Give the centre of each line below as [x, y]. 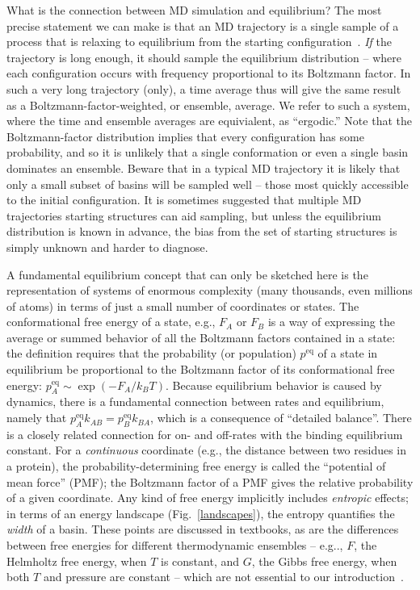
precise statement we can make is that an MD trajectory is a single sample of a [203, 25]
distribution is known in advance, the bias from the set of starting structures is [202, 231]
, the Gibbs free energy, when [324, 561]
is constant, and [200, 561]
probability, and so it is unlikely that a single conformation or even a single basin [208, 152]
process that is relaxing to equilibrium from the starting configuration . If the [199, 42]
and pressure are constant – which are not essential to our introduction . [223, 577]
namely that [37, 418]
